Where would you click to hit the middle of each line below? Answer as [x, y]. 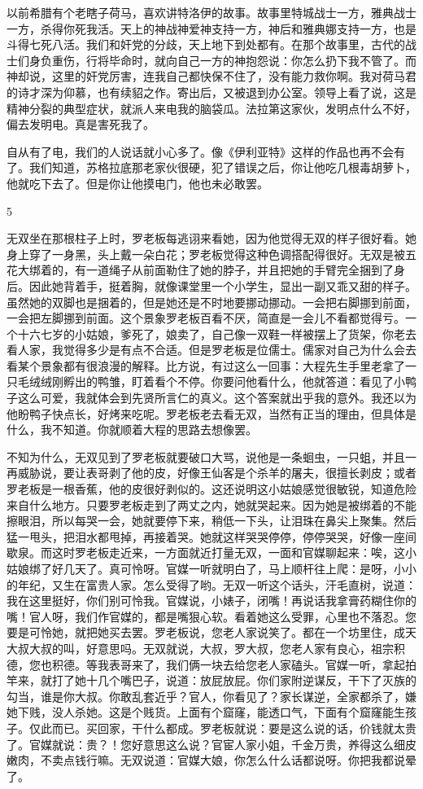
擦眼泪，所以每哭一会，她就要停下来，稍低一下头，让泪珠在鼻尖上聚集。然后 [211, 521]
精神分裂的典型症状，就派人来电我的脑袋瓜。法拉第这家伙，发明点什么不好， [211, 108]
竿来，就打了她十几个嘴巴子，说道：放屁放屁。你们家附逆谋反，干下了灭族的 [211, 680]
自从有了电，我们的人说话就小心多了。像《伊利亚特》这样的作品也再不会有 [206, 151]
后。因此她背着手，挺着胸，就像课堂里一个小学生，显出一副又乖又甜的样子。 [211, 285]
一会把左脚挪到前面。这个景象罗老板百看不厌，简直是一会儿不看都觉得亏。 [206, 318]
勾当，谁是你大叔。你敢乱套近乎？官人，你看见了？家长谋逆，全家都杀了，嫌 [211, 696]
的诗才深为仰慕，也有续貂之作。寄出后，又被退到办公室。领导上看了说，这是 [211, 92]
